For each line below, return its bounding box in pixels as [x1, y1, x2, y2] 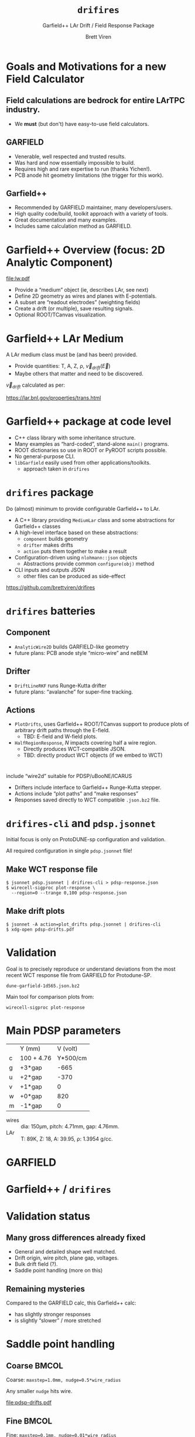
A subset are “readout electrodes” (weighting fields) [14, 299, 141, 306]
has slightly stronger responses [14, 1311, 91, 1318]
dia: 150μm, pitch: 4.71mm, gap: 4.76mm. [20, 1122, 119, 1129]
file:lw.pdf [6, 275, 30, 282]
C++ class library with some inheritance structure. [14, 434, 136, 441]
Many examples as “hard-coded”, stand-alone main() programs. [14, 440, 169, 447]
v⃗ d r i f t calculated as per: [6, 381, 66, 390]
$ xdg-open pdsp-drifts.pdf [6, 927, 75, 933]
